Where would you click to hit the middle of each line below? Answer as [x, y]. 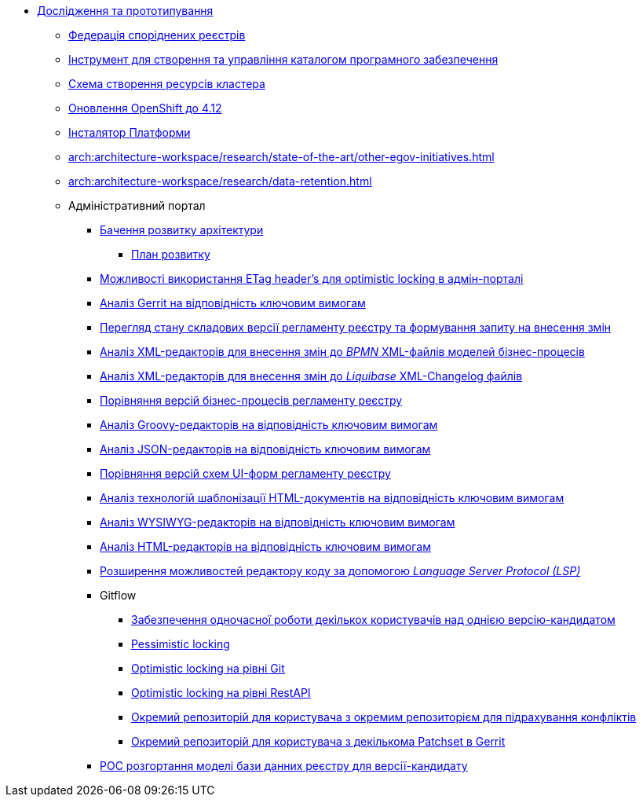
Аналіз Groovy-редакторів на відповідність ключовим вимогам [269, 425]
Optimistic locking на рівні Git [208, 668]
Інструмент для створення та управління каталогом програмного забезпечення [283, 59]
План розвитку [171, 254]
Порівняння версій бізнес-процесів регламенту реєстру [251, 400]
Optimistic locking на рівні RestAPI [221, 693]
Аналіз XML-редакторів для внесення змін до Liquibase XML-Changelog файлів [311, 376]
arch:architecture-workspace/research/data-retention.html [220, 181]
